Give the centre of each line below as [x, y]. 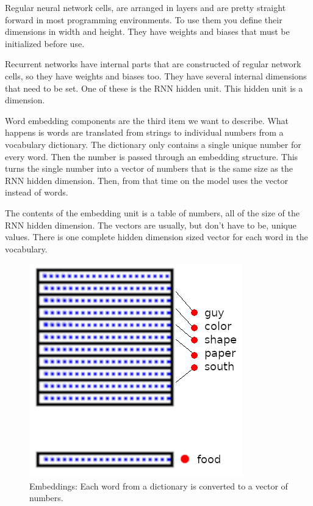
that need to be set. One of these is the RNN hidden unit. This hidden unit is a [154, 88]
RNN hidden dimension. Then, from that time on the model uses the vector [147, 180]
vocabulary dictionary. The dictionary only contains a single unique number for [153, 144]
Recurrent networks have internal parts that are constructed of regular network [153, 64]
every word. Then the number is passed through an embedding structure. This [152, 156]
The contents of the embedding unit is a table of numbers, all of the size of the [152, 212]
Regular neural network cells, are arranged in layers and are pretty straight [146, 7]
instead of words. [37, 192]
